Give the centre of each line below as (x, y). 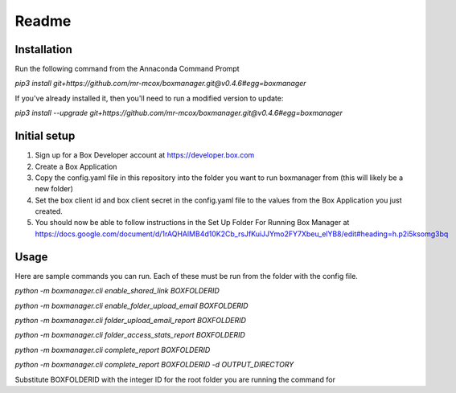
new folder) (54, 189)
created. (49, 211)
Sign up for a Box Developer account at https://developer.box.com (145, 155)
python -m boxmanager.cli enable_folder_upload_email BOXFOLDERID (131, 305)
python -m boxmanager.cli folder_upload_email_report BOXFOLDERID (131, 320)
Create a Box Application (76, 166)
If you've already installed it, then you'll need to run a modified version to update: (149, 98)
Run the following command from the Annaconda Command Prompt (127, 69)
